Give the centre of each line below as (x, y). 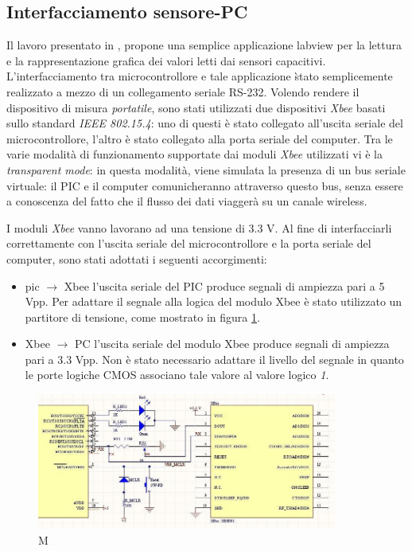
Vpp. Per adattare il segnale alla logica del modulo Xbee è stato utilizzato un (214, 301)
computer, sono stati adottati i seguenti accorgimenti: (137, 258)
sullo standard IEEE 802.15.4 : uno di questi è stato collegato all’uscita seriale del (205, 123)
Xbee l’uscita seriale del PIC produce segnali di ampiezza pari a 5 (224, 285)
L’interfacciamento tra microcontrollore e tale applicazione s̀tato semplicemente (200, 76)
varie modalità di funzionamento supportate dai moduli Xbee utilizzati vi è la (194, 154)
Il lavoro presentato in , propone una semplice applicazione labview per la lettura (204, 45)
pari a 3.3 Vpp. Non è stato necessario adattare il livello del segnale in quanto (214, 359)
